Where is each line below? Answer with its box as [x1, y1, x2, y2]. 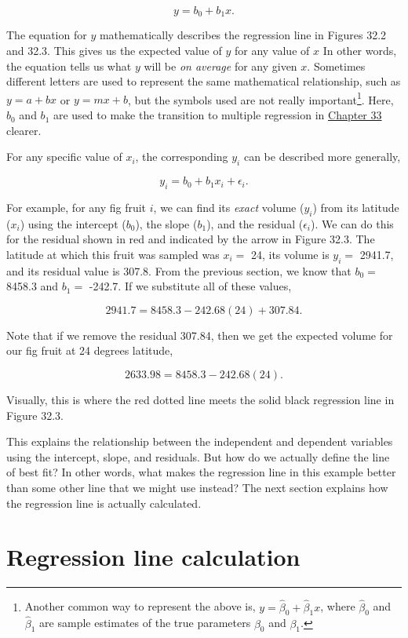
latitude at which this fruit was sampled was [6, 246, 220, 262]
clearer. [6, 122, 42, 138]
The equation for [6, 27, 87, 43]
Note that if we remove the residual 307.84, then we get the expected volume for [6, 326, 393, 343]
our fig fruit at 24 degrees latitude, [6, 342, 173, 359]
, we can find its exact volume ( [153, 199, 304, 215]
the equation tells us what [6, 57, 132, 74]
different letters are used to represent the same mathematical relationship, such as [6, 73, 401, 89]
